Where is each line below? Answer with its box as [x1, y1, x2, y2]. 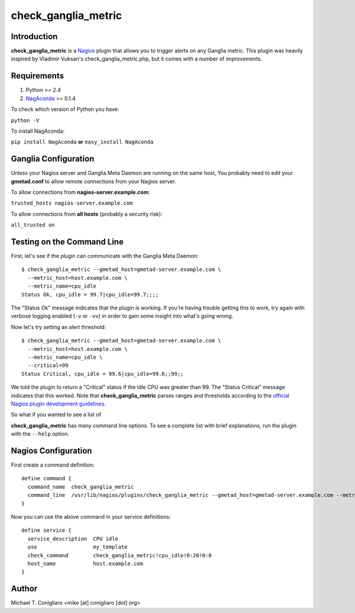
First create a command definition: [11, 461, 95, 468]
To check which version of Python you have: [11, 106, 120, 113]
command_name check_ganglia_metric [27, 483, 134, 490]
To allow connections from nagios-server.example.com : [11, 189, 150, 196]
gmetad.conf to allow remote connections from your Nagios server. [11, 178, 176, 185]
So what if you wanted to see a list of [11, 411, 102, 418]
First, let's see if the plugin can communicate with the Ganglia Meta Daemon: [11, 253, 199, 260]
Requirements [11, 71, 64, 81]
